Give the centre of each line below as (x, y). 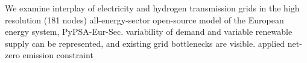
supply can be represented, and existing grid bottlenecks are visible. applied (145, 43)
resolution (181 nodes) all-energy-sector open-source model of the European (144, 19)
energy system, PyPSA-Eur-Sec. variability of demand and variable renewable (149, 31)
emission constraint (58, 55)
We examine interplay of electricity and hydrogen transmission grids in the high (152, 8)
